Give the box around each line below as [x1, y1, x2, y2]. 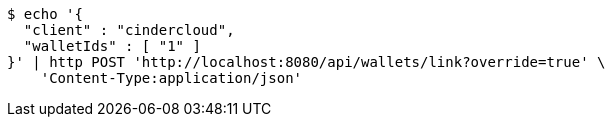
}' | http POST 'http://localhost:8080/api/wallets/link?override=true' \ [7, 54, 606, 70]
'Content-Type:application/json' [40, 70, 303, 86]
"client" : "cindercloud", [23, 22, 235, 38]
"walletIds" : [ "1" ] [23, 38, 201, 54]
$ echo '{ [7, 6, 83, 22]
